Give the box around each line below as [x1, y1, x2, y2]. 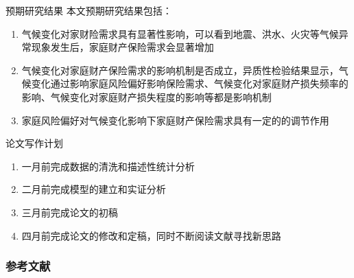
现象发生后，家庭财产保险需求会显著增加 [31, 40, 214, 54]
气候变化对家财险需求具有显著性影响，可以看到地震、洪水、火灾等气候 [21, 26, 339, 40]
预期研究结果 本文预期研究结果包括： [5, 3, 172, 17]
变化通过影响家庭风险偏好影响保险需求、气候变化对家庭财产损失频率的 [31, 76, 349, 91]
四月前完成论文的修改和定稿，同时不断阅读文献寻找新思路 [21, 228, 281, 242]
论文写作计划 [5, 136, 63, 150]
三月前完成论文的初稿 [21, 205, 118, 219]
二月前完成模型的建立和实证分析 [21, 182, 166, 196]
